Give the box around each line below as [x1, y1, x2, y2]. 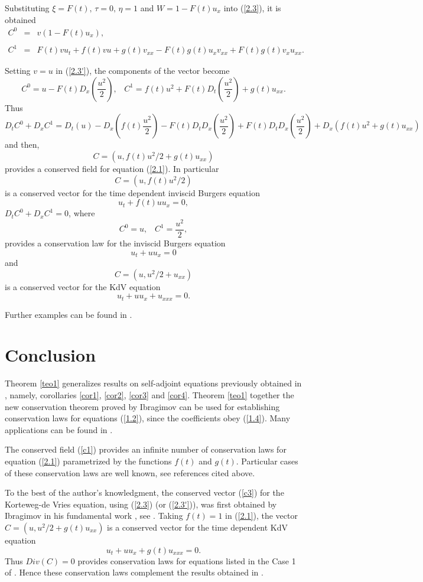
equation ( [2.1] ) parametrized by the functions [5, 454, 172, 467]
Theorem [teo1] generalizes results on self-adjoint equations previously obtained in [5, 377, 302, 389]
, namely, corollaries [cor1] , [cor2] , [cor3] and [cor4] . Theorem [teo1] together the [5, 388, 294, 401]
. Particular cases [236, 454, 298, 467]
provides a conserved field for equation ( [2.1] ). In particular [5, 162, 219, 175]
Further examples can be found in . [5, 308, 132, 320]
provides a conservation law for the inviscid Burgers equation [5, 236, 226, 249]
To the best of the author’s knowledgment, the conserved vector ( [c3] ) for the [5, 486, 284, 499]
